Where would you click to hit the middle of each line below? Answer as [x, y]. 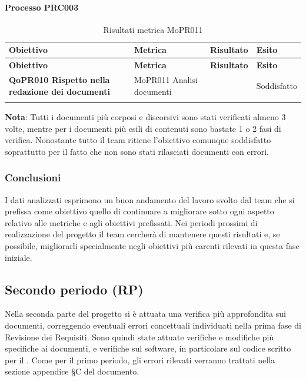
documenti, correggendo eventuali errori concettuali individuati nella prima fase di [153, 325]
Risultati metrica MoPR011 [153, 29]
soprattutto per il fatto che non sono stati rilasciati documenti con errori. [137, 151]
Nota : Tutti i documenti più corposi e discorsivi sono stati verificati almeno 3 [145, 117]
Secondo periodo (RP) [74, 289]
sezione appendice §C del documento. [72, 371]
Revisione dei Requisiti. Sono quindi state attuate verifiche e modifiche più [139, 337]
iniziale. [19, 257]
